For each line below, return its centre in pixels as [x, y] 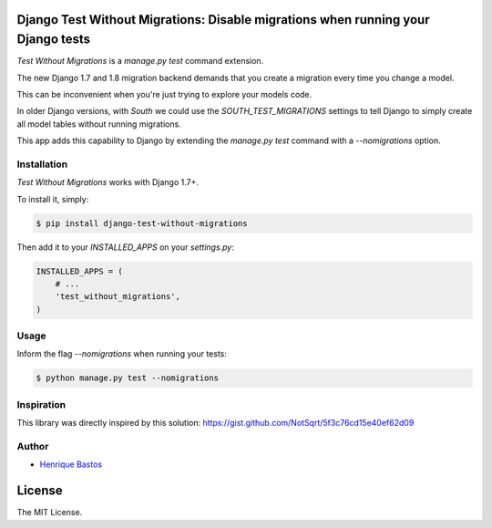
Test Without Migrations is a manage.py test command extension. [140, 61]
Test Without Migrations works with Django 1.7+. [108, 182]
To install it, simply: [53, 199]
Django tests [54, 40]
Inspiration [41, 404]
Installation [42, 164]
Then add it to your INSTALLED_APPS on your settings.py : [125, 247]
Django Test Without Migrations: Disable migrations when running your [223, 20]
